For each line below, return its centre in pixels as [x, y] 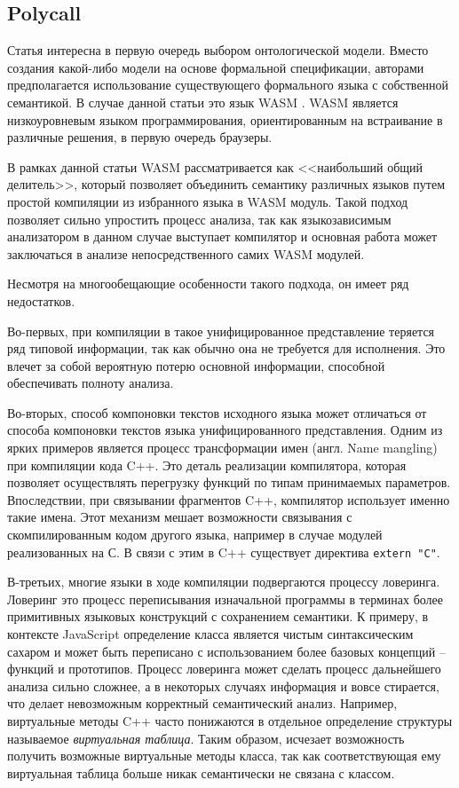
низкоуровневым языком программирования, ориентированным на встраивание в [225, 119]
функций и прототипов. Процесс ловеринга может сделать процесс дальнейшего [224, 669]
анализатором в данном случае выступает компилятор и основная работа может [222, 236]
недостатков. [41, 300]
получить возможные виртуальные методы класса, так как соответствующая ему [224, 756]
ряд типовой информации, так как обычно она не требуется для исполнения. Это [226, 348]
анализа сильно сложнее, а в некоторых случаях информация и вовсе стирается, [223, 686]
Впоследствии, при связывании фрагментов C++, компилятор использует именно [229, 499]
